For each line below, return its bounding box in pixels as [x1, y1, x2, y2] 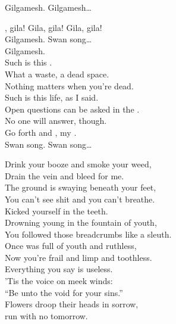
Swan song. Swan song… [5, 138, 92, 150]
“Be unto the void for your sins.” [5, 286, 123, 298]
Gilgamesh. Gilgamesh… [5, 1, 92, 13]
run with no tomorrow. [5, 309, 88, 322]
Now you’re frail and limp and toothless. [5, 251, 152, 263]
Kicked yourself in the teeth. [5, 204, 108, 217]
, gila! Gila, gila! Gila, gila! [5, 21, 102, 33]
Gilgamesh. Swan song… [5, 33, 92, 45]
